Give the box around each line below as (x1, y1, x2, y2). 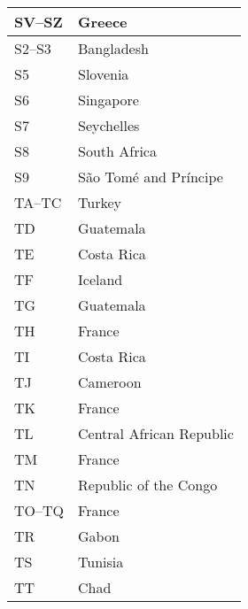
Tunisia (78, 551, 124, 572)
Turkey (78, 192, 121, 212)
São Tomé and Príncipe (78, 166, 223, 187)
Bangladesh (78, 38, 149, 58)
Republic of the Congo (78, 474, 218, 495)
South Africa (78, 141, 157, 161)
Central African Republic (78, 423, 234, 443)
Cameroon (78, 372, 142, 392)
